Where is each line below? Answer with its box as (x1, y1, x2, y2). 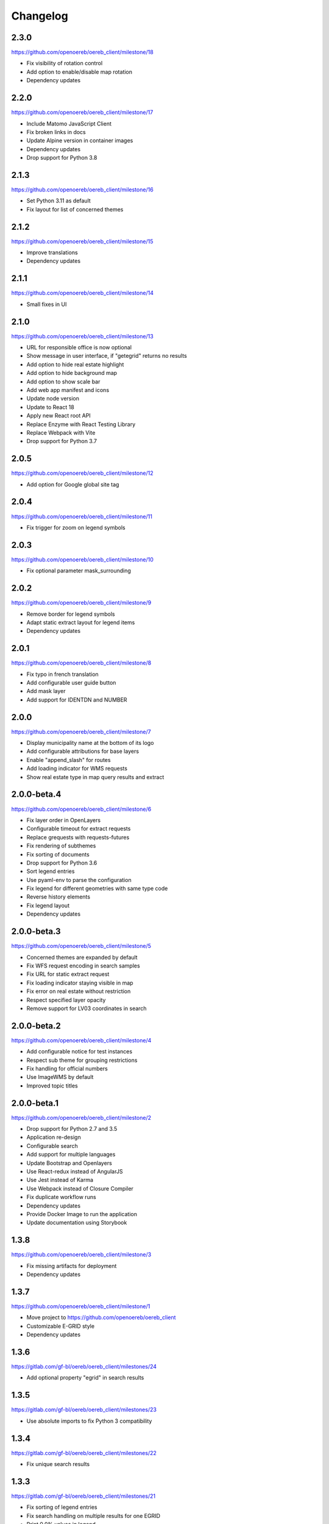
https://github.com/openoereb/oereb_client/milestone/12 (11, 469, 154, 477)
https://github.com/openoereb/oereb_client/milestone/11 (11, 513, 152, 520)
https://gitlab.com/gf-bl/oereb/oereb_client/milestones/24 (11, 1363, 157, 1370)
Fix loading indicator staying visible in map (26, 979, 133, 986)
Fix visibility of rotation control (26, 60, 103, 67)
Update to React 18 (26, 403, 74, 411)
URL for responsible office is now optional (26, 344, 132, 351)
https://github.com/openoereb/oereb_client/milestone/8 (11, 659, 152, 667)
